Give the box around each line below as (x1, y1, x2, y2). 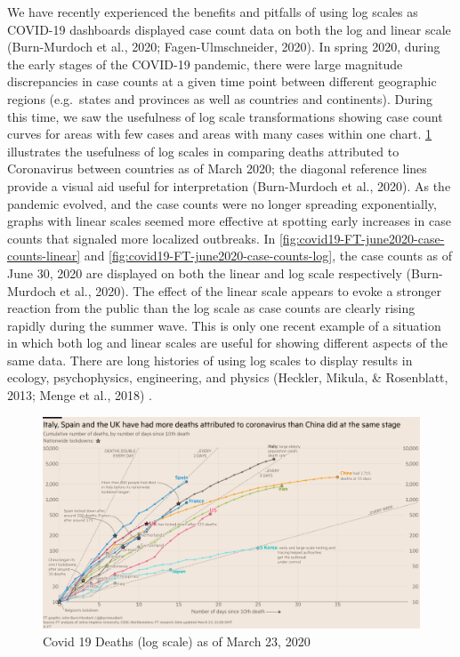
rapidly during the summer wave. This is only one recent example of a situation (7, 316, 441, 334)
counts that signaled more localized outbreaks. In (7, 228, 276, 247)
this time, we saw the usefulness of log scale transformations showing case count (7, 107, 443, 125)
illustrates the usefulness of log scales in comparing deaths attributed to (7, 141, 399, 160)
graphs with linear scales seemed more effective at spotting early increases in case (7, 212, 451, 230)
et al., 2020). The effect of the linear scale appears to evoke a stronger (60, 281, 442, 300)
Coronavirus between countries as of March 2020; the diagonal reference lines (7, 159, 427, 178)
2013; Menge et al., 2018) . (7, 386, 152, 405)
